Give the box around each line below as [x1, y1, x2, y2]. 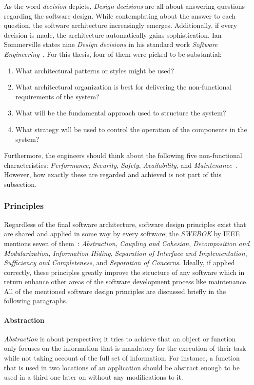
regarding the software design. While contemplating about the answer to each [4, 10, 235, 21]
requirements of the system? [15, 91, 99, 101]
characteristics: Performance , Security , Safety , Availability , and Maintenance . [4, 159, 237, 170]
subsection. [4, 179, 37, 189]
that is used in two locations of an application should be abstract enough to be [4, 362, 240, 372]
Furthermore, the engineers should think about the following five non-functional [4, 150, 242, 160]
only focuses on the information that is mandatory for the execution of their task [4, 343, 246, 353]
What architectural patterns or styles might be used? [15, 65, 174, 75]
